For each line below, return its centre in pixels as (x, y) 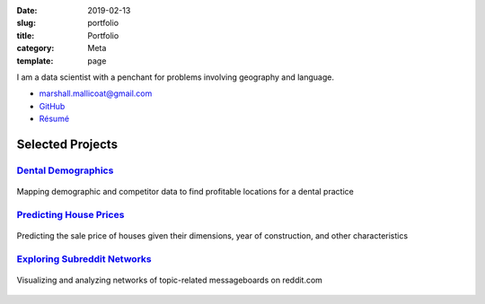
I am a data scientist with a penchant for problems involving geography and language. (175, 77)
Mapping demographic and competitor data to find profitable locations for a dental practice (185, 192)
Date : (27, 10)
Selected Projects (67, 144)
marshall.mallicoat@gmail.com (96, 93)
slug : (26, 23)
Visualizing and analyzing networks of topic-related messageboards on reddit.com (170, 280)
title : (26, 35)
